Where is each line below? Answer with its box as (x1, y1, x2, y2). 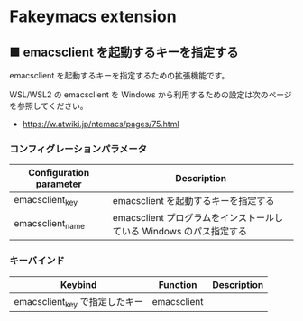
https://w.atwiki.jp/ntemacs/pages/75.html (22, 119, 179, 129)
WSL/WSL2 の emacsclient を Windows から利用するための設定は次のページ (9, 89, 292, 100)
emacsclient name (14, 216, 86, 231)
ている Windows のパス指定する (112, 225, 248, 238)
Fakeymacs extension (9, 6, 178, 27)
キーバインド (9, 254, 65, 267)
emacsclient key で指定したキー (14, 295, 144, 309)
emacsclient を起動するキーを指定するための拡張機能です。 (9, 70, 230, 80)
